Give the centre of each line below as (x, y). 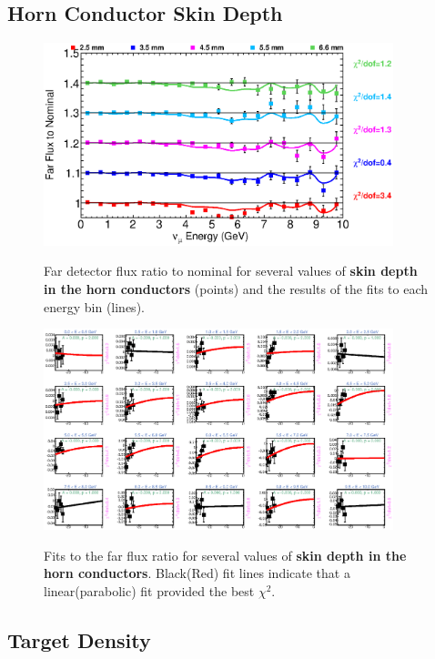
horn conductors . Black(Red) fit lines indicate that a (197, 573)
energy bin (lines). (94, 306)
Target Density (79, 640)
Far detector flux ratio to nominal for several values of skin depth (231, 271)
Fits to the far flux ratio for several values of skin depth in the (225, 555)
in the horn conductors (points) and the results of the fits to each (236, 288)
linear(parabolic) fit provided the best (149, 591)
